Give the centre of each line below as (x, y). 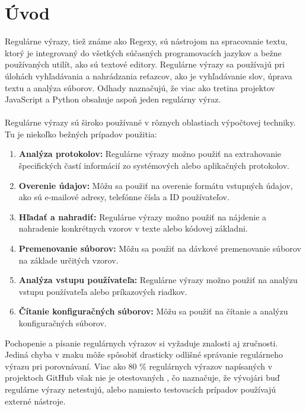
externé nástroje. (35, 401)
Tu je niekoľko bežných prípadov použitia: (81, 134)
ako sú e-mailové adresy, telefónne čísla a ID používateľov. (124, 197)
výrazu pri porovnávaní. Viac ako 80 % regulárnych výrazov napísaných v (139, 366)
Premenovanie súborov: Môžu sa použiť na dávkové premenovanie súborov (160, 248)
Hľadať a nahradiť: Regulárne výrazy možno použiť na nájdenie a (143, 216)
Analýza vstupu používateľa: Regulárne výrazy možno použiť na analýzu (158, 280)
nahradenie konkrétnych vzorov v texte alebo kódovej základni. (133, 228)
